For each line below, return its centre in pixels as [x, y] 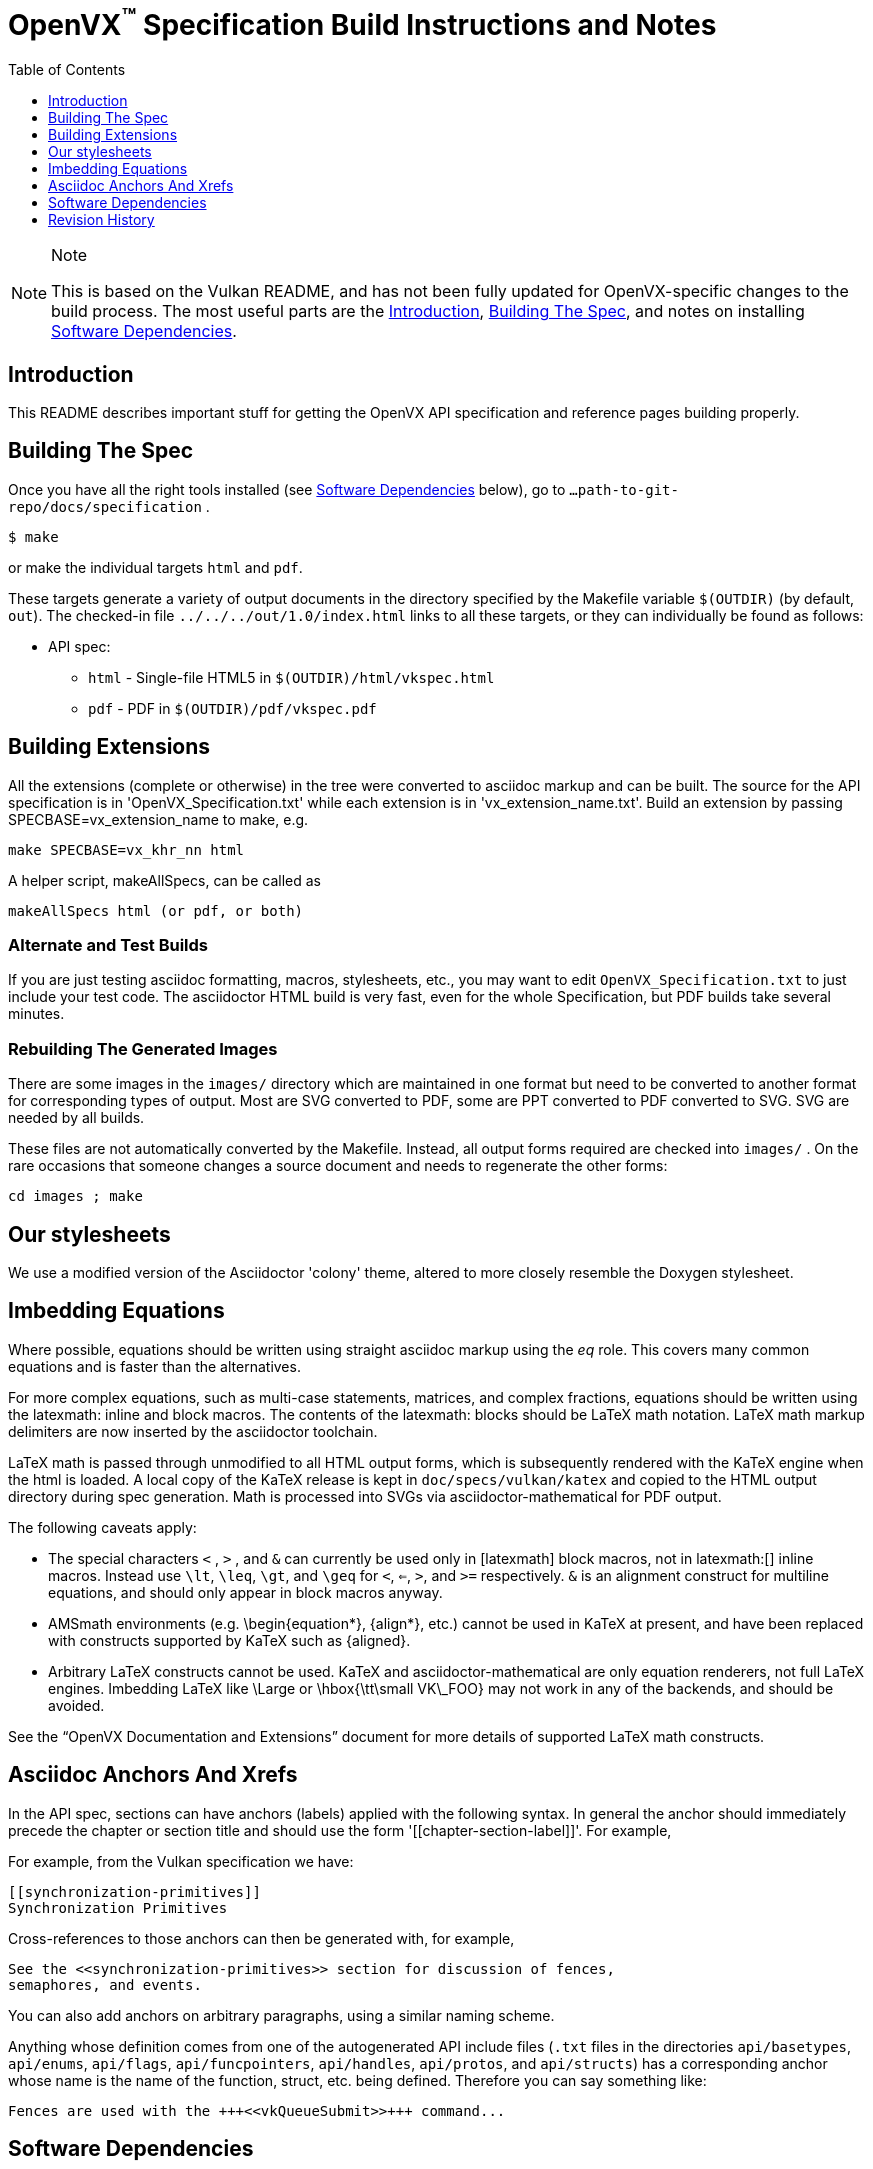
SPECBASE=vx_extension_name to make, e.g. [158, 819]
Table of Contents [67, 70]
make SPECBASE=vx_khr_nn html [126, 849]
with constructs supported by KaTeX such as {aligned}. [229, 1640]
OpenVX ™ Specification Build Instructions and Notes [362, 22]
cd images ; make [75, 1196]
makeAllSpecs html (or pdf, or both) [156, 910]
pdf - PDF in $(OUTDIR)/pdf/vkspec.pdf [232, 708]
